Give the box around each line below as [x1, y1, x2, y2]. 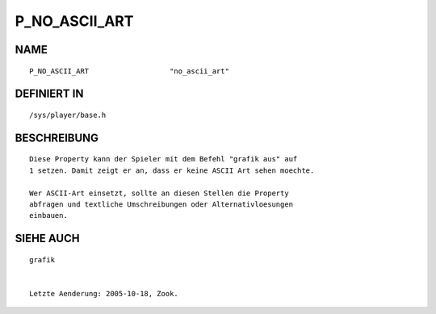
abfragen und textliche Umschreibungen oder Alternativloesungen [29, 199, 294, 209]
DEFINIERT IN [15, 87, 84, 101]
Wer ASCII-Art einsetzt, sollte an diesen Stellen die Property [29, 188, 290, 198]
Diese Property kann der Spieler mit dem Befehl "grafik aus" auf [29, 154, 298, 164]
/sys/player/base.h [29, 110, 107, 119]
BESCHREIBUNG [15, 131, 99, 144]
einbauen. [29, 211, 68, 220]
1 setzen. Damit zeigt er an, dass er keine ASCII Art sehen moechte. [29, 165, 315, 175]
